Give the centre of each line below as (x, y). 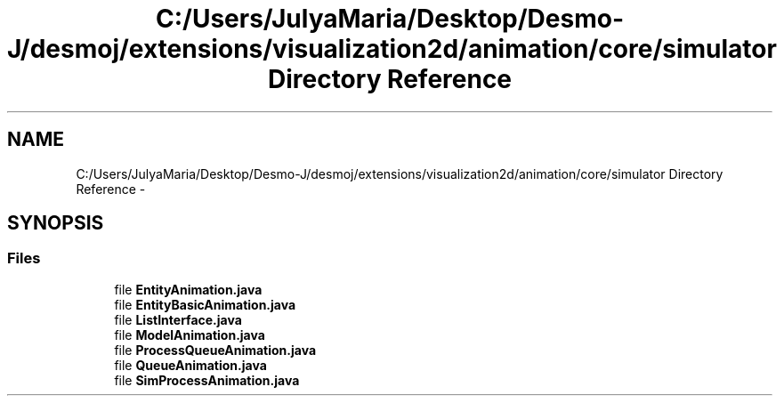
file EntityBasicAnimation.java (205, 304)
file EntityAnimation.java (188, 289)
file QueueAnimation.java (190, 365)
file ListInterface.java (178, 319)
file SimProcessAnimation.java (207, 380)
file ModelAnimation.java (190, 334)
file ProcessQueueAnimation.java (215, 350)
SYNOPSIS (56, 223)
